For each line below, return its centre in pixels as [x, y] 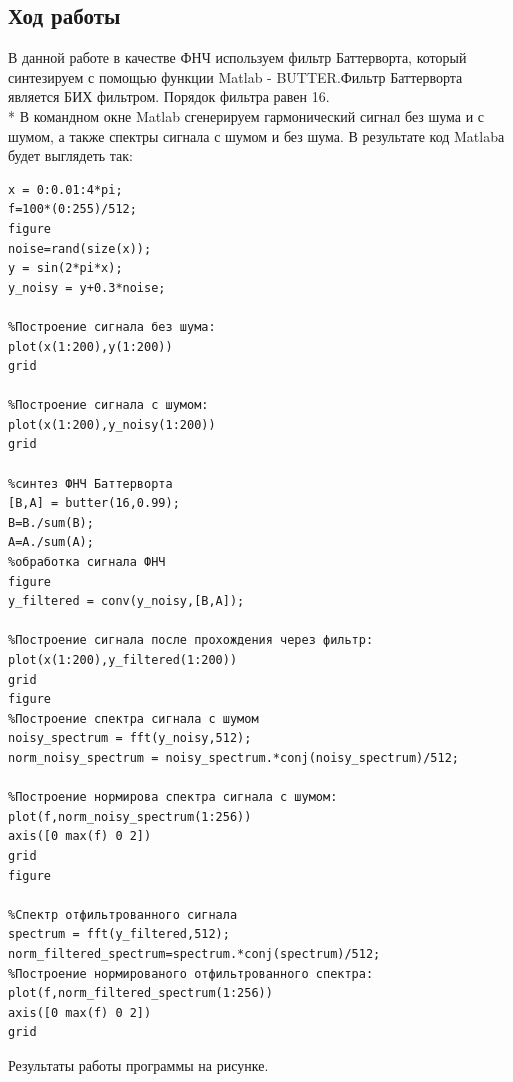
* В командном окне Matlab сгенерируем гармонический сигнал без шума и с [246, 115]
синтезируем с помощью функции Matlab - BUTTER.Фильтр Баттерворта [235, 76]
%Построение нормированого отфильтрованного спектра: [191, 973]
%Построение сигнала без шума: [112, 326]
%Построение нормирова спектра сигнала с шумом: [173, 797]
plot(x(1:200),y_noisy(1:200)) [112, 424]
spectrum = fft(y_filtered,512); [119, 934]
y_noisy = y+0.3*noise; [87, 287]
